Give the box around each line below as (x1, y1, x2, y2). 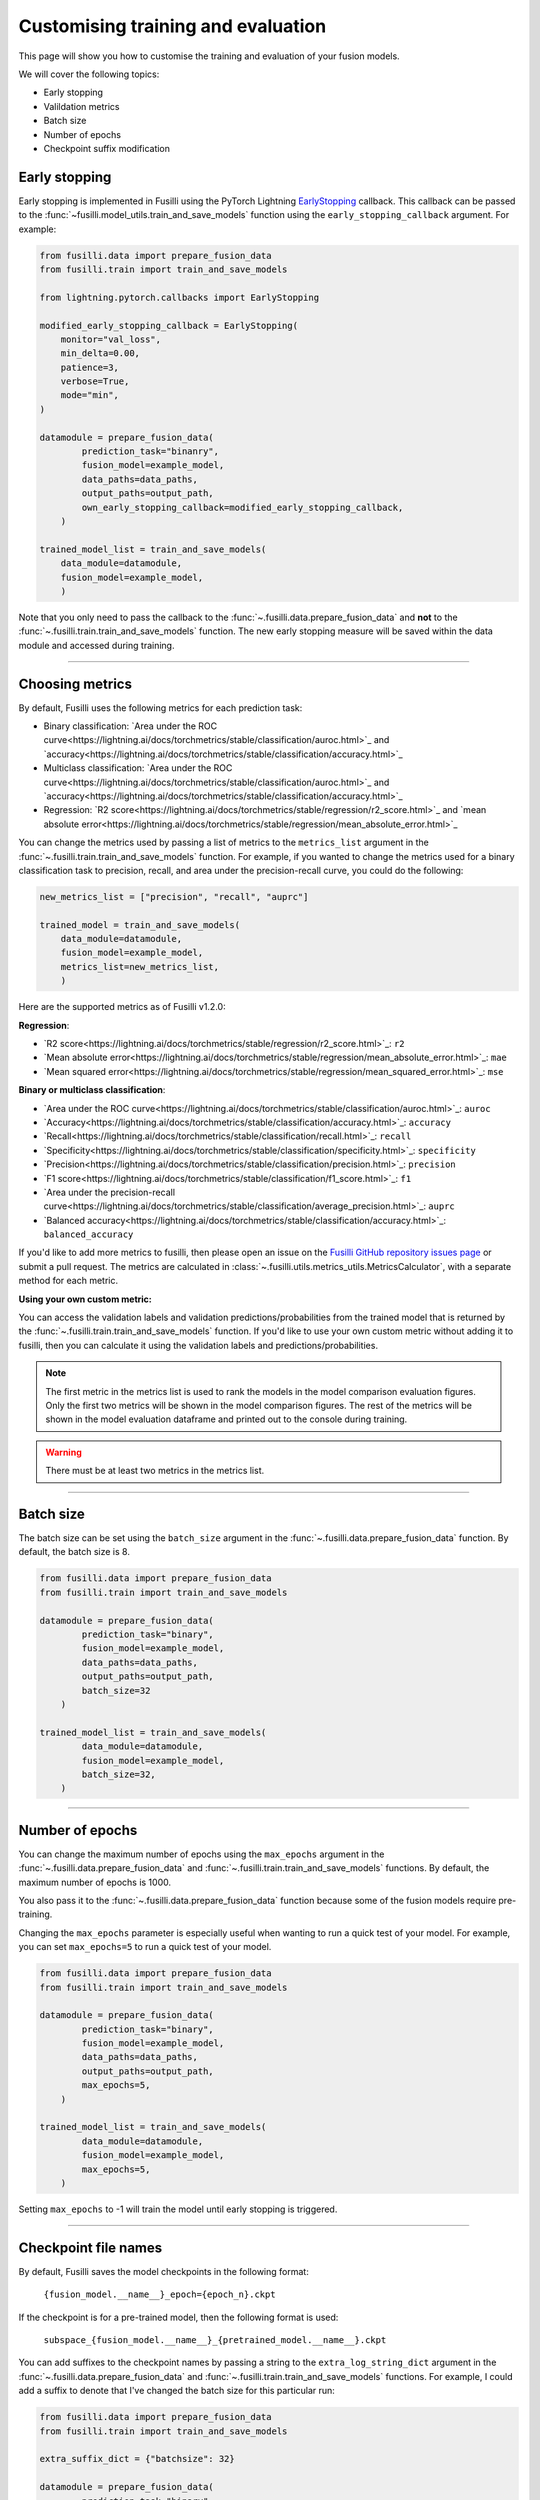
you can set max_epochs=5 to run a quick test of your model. (18, 1941, 272, 1953)
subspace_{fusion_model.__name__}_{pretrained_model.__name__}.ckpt (43, 2335, 387, 2346)
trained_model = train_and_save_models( (39, 919, 240, 930)
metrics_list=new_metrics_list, (60, 961, 220, 972)
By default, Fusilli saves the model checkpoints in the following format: (18, 2265, 309, 2277)
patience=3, (60, 361, 120, 373)
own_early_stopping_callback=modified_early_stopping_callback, (81, 501, 404, 513)
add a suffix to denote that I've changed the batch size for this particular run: (18, 2385, 335, 2397)
